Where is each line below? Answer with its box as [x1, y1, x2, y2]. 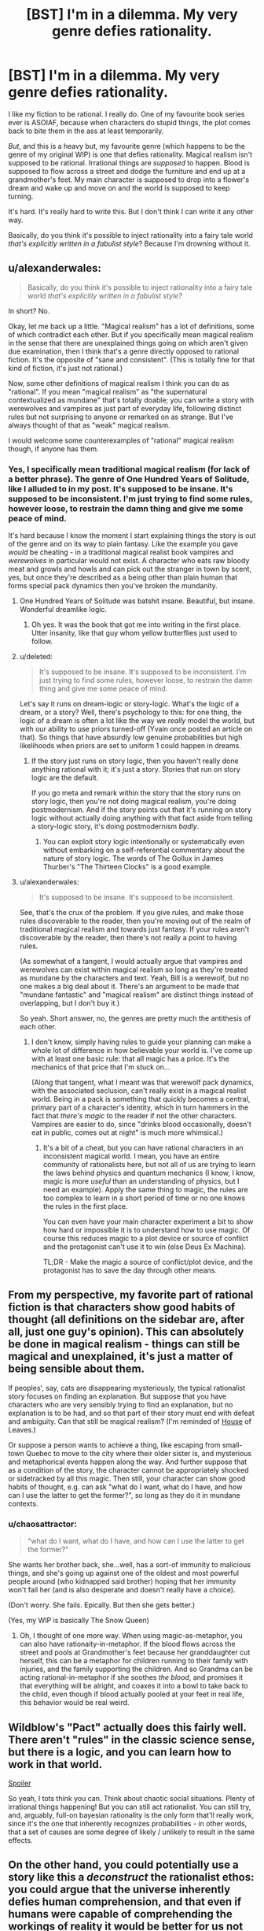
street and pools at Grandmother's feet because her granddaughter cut [19, 1647, 251, 1657]
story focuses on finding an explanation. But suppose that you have [8, 1392, 226, 1401]
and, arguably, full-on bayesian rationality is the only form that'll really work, [8, 1810, 255, 1820]
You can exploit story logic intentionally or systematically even [42, 837, 245, 847]
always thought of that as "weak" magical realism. [8, 420, 170, 430]
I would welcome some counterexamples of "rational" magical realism [8, 435, 234, 445]
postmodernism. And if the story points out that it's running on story [31, 805, 251, 814]
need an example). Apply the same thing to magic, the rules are [42, 1185, 249, 1195]
